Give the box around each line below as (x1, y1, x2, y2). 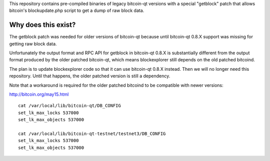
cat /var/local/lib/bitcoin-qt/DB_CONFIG (18, 103, 121, 109)
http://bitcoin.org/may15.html (9, 91, 69, 97)
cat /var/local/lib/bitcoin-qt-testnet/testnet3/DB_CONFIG (18, 131, 166, 137)
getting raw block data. (9, 40, 57, 47)
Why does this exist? (9, 20, 76, 29)
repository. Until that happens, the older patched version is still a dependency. (9, 73, 170, 79)
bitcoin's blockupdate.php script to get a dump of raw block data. (9, 7, 144, 13)
